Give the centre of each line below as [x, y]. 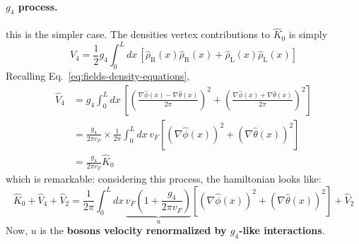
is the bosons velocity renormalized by [133, 230]
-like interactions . [282, 230]
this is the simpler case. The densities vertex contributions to [138, 34]
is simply [308, 34]
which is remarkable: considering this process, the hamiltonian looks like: [164, 179]
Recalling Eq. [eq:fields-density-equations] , [98, 76]
